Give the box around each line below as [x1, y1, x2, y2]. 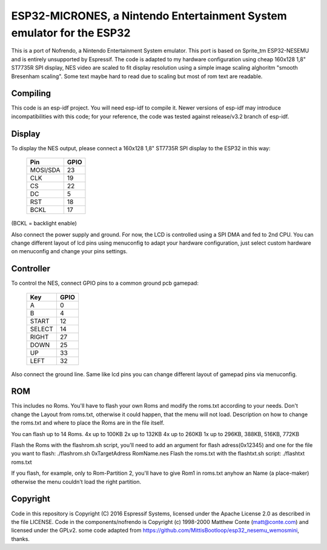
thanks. [11, 535, 30, 542]
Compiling [11, 88, 51, 99]
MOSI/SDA [30, 166, 61, 174]
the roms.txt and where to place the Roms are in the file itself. [11, 419, 165, 426]
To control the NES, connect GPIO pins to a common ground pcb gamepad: [11, 279, 199, 287]
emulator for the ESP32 [11, 26, 131, 39]
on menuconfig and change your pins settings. [11, 248, 128, 255]
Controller [11, 263, 51, 274]
